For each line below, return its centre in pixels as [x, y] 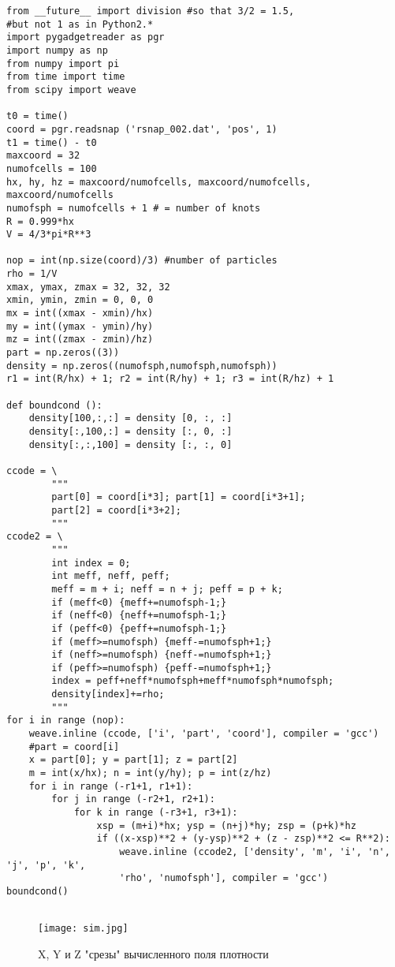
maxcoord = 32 [43, 156]
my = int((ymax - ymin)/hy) [80, 326]
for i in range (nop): [66, 721]
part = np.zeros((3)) [63, 353]
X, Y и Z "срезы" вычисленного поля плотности [153, 953]
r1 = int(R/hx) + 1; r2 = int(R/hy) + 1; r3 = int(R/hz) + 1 [170, 379]
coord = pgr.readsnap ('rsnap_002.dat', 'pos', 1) [142, 129]
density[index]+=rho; [108, 694]
